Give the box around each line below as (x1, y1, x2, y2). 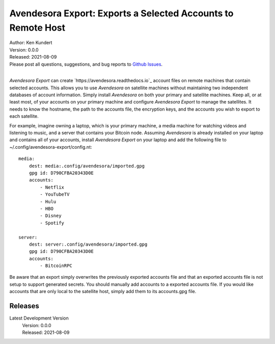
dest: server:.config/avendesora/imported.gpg (29, 241, 148, 247)
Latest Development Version (9, 315, 69, 321)
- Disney (40, 213, 62, 219)
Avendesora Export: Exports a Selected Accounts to (9, 8, 234, 19)
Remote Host (9, 22, 66, 33)
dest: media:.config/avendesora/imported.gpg (29, 163, 145, 169)
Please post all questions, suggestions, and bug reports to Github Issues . (9, 61, 163, 67)
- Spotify (40, 220, 65, 226)
